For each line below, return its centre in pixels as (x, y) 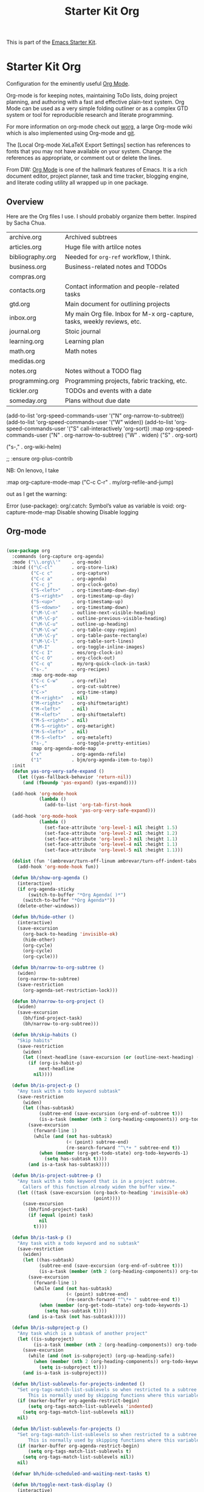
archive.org (25, 237)
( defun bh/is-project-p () (46, 1085)
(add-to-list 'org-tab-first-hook (88, 805)
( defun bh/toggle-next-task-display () (62, 1485)
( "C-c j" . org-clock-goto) (74, 585)
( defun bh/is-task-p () (42, 1237)
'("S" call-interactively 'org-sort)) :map (115, 428)
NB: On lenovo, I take (33, 470)
